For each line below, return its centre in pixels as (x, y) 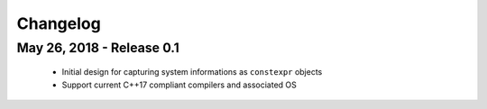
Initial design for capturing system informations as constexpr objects (192, 72)
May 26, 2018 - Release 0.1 (98, 48)
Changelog (59, 23)
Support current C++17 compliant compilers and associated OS (179, 85)
